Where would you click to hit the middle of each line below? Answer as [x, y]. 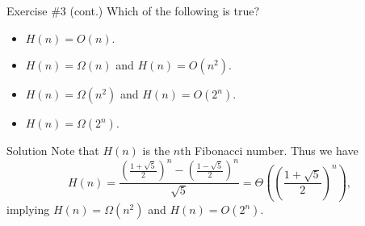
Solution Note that [53, 151]
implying [28, 209]
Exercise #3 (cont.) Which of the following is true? [133, 10]
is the [156, 151]
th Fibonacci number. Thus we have [269, 151]
